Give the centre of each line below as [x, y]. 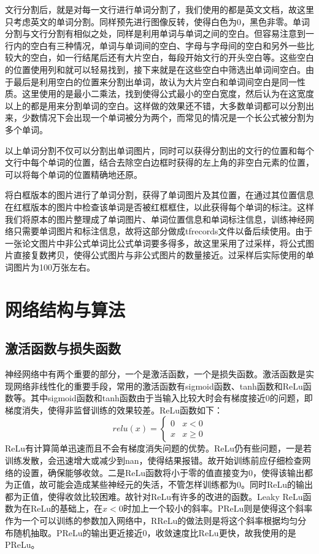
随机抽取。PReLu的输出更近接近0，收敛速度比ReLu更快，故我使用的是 [155, 532]
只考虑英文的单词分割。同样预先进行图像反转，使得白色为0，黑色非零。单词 [157, 21]
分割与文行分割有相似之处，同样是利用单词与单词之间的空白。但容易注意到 [155, 33]
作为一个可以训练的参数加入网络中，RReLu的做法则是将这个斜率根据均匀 [152, 520]
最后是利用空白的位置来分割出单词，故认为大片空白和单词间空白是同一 [155, 81]
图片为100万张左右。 [54, 267]
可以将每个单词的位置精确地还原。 [74, 174]
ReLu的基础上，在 [67, 508]
